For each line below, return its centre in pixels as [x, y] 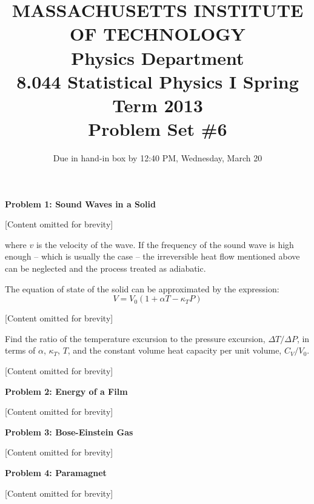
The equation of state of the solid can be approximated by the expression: [142, 288]
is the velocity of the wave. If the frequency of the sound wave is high [165, 244]
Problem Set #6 [158, 129]
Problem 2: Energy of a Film [66, 391]
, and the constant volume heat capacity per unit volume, [175, 350]
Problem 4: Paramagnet [56, 472]
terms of [20, 350]
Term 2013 [158, 105]
